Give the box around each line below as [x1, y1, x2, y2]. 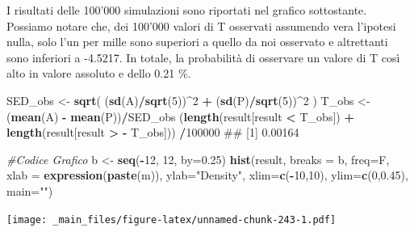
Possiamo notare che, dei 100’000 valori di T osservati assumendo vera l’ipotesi [6, 17, 396, 34]
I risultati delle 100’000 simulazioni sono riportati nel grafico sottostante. [6, 2, 367, 18]
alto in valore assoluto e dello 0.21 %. [6, 65, 191, 82]
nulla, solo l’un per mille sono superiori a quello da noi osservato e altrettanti [6, 33, 388, 50]
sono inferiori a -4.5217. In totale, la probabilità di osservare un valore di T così [6, 49, 400, 65]
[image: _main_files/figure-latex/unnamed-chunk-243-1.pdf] [6, 213, 337, 226]
